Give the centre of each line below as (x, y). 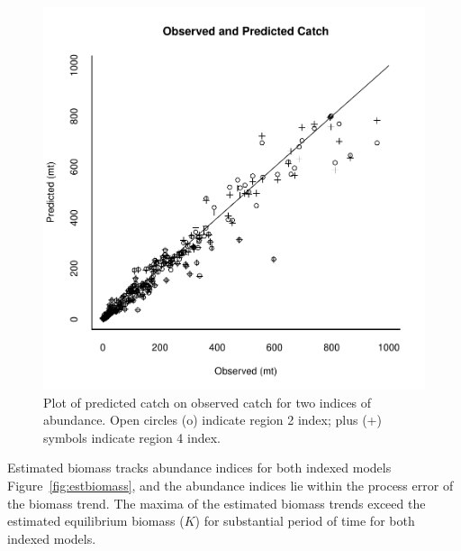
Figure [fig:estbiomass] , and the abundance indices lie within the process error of (230, 485)
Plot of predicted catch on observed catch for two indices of (208, 402)
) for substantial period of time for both (305, 521)
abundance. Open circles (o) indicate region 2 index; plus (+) (212, 420)
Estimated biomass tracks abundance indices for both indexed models (199, 468)
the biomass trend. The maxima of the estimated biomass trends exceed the (217, 503)
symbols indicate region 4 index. (132, 437)
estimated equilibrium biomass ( (96, 521)
